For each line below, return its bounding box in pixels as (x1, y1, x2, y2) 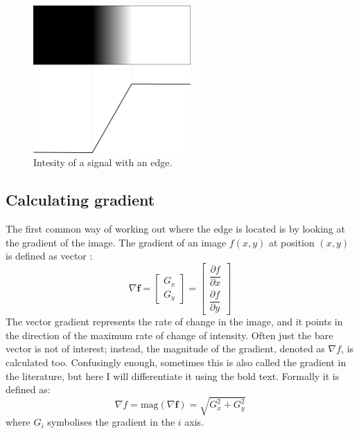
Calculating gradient (6, 189, 155, 210)
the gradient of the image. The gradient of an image (6, 235, 227, 249)
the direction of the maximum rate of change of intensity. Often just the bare (6, 327, 333, 342)
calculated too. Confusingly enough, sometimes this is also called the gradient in (6, 355, 347, 369)
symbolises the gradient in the (47, 415, 175, 429)
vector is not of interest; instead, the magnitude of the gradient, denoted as (6, 341, 325, 356)
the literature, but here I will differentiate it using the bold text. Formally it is (6, 368, 340, 383)
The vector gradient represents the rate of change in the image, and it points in (6, 314, 343, 329)
